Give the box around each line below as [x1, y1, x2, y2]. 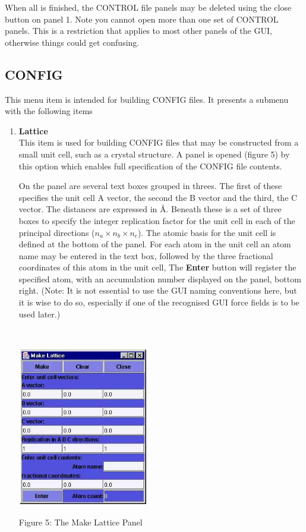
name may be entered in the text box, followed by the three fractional [18, 249, 273, 262]
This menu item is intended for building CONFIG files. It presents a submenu [5, 93, 289, 105]
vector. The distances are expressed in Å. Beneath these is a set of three [18, 203, 282, 215]
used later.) [18, 307, 61, 320]
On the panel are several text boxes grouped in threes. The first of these [18, 180, 282, 192]
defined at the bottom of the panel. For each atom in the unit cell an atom [18, 238, 291, 250]
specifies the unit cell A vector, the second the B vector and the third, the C [18, 191, 298, 203]
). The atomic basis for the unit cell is [137, 226, 276, 238]
